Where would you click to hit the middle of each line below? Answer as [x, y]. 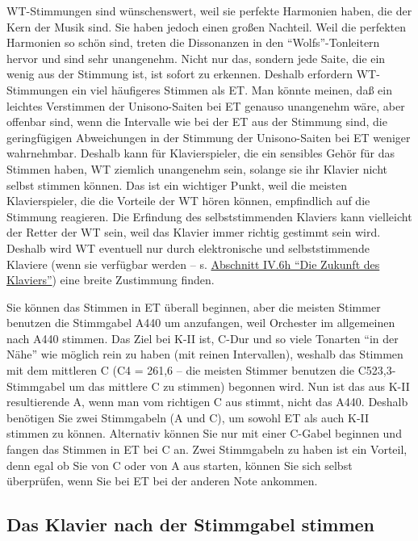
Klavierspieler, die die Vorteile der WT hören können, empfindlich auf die [188, 201]
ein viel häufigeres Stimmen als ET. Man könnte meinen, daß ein [232, 89]
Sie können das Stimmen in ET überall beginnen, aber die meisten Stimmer [194, 306]
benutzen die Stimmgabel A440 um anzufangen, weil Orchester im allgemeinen [201, 323]
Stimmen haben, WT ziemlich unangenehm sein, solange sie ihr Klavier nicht [197, 168]
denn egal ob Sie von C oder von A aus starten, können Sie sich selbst [180, 465]
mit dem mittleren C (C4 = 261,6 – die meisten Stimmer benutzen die [180, 370]
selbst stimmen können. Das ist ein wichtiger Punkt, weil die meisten [177, 185]
